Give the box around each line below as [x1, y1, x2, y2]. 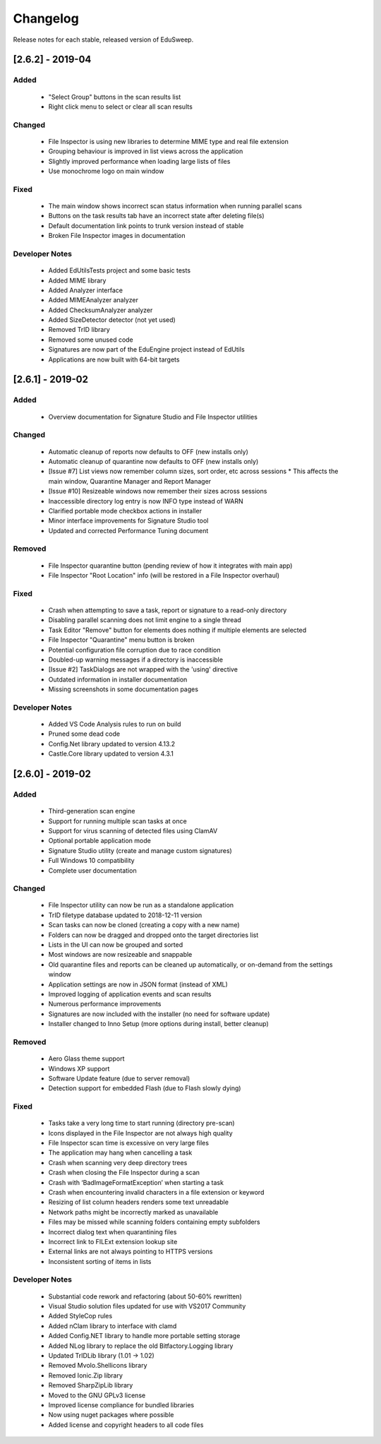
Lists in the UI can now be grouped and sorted [48, 941, 183, 949]
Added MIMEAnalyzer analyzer [48, 296, 139, 304]
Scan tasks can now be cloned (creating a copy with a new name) [48, 921, 240, 929]
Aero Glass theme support [48, 1054, 125, 1063]
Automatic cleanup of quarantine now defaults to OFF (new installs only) [48, 457, 259, 465]
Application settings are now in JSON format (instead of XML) [48, 980, 229, 989]
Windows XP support [48, 1064, 110, 1073]
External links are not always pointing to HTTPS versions [48, 1247, 213, 1256]
